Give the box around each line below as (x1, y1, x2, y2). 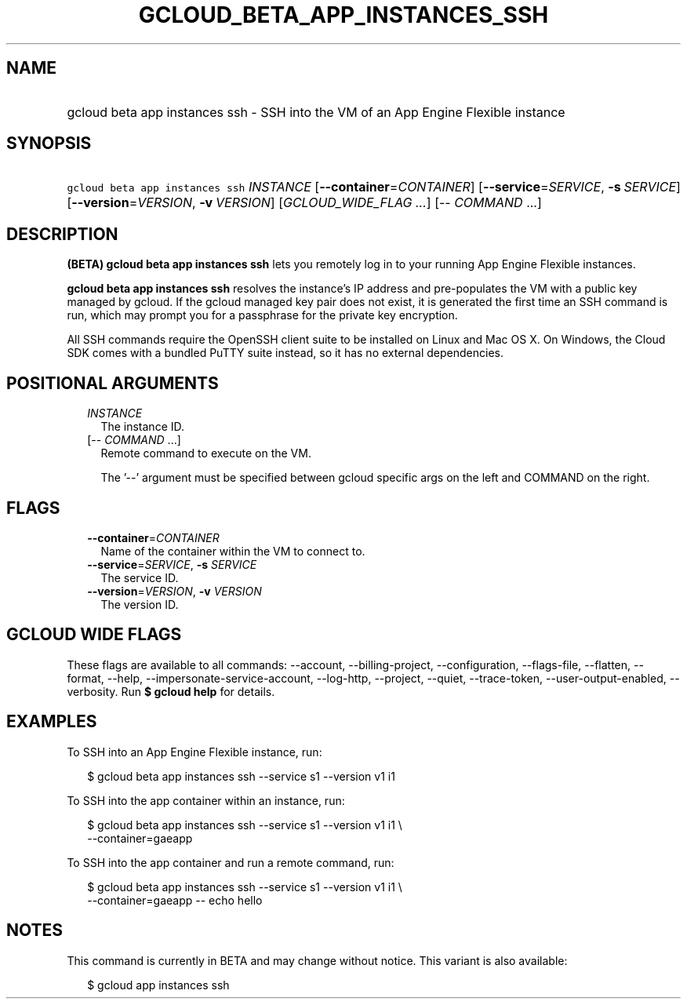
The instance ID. (100, 420, 185, 434)
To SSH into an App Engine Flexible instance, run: (67, 745, 322, 759)
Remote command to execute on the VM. (100, 446, 311, 461)
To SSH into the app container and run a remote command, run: (67, 855, 394, 869)
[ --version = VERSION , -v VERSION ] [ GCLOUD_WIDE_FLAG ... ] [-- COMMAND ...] (67, 195, 542, 211)
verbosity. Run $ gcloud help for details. (67, 684, 275, 698)
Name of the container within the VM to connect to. (100, 544, 365, 558)
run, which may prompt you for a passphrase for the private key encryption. (67, 308, 458, 322)
